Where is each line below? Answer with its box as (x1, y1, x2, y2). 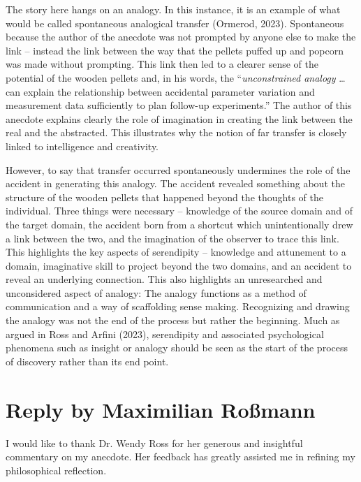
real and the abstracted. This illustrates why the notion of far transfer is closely (6, 125, 347, 140)
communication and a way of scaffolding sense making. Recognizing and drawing (6, 299, 350, 314)
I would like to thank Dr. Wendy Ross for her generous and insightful (6, 435, 303, 450)
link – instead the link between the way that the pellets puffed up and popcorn (6, 43, 344, 57)
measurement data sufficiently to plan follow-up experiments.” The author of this (6, 98, 352, 112)
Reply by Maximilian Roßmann (6, 395, 316, 423)
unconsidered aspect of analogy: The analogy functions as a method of (6, 285, 307, 300)
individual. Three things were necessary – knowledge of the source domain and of (6, 203, 353, 218)
